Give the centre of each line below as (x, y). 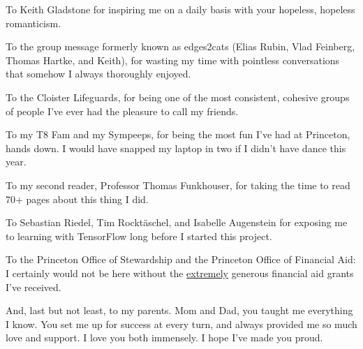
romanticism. (34, 23)
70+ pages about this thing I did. (77, 199)
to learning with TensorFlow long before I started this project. (139, 236)
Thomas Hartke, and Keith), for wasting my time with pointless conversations (173, 60)
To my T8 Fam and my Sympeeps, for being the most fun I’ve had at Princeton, (178, 134)
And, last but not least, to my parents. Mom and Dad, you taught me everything (179, 310)
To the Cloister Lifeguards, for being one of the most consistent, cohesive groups (178, 97)
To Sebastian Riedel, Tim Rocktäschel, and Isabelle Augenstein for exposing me (177, 222)
